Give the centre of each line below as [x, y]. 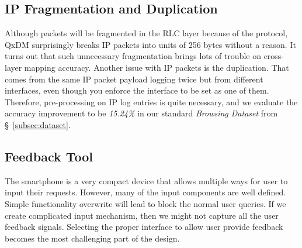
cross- [274, 56]
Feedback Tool [49, 156]
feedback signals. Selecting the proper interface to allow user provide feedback [144, 227]
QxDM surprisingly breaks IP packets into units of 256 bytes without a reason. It [150, 44]
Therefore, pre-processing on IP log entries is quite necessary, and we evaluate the [151, 101]
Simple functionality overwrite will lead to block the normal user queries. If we [145, 203]
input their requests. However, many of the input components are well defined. [145, 192]
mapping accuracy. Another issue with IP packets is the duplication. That [157, 67]
